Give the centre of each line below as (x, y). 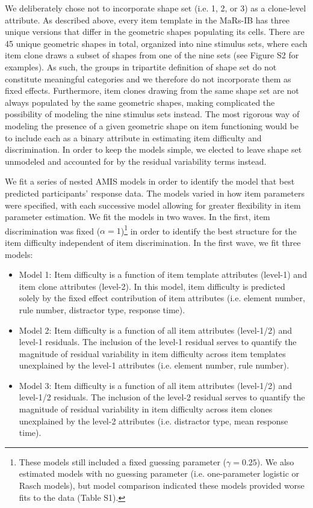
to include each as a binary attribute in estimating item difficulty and (133, 137)
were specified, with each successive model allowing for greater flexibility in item (153, 205)
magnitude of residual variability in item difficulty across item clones (146, 409)
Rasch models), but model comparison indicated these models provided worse (162, 485)
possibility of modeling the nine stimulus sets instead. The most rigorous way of (152, 114)
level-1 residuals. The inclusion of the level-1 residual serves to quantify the (158, 342)
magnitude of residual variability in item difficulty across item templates (152, 353)
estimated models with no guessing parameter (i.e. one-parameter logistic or (159, 473)
